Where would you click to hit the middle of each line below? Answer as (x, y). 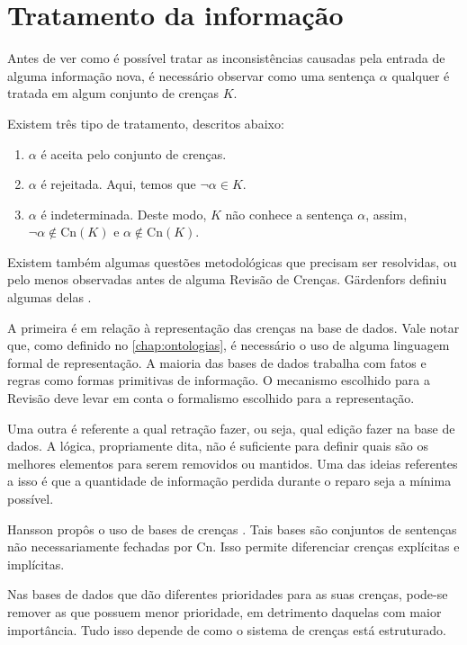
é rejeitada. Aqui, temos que (118, 184)
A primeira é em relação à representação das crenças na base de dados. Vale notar (233, 327)
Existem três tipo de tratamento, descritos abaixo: (146, 123)
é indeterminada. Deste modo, (124, 214)
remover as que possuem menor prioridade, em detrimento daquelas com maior (225, 611)
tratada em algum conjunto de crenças (113, 93)
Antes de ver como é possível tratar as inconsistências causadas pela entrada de (226, 58)
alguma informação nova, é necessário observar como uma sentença (192, 75)
